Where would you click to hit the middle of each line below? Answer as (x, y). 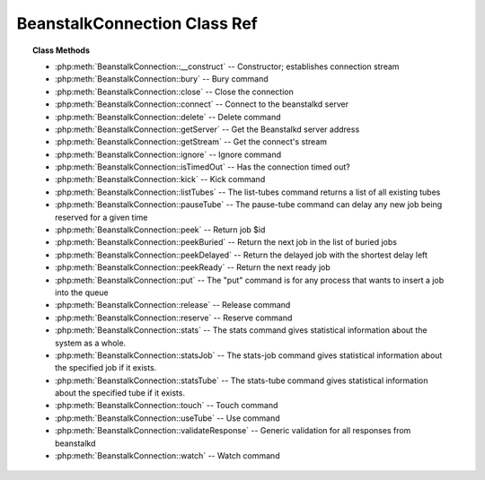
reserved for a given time (101, 217)
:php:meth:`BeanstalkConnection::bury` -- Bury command (162, 79)
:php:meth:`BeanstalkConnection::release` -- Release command (173, 305)
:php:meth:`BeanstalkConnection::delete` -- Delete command (168, 117)
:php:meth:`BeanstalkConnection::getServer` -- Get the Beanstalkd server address (207, 129)
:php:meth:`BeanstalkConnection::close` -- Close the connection (174, 92)
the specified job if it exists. (106, 368)
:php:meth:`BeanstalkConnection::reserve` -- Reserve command (174, 318)
